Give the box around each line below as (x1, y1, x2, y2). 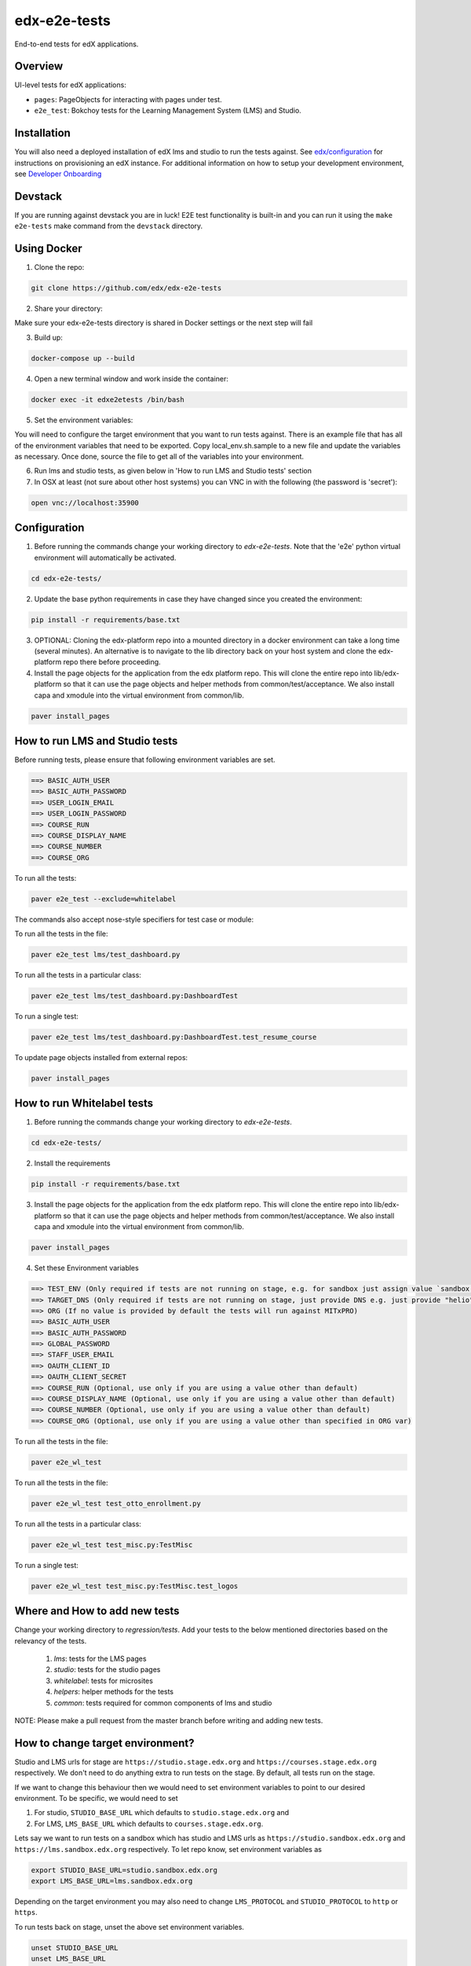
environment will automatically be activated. (34, 553, 177, 562)
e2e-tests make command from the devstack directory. (14, 221, 203, 231)
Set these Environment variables (34, 1263, 139, 1273)
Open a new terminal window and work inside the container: (34, 374, 229, 383)
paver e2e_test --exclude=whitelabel (31, 894, 177, 904)
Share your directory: (34, 304, 104, 314)
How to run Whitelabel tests (14, 1097, 154, 1110)
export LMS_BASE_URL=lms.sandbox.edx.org (31, 1876, 193, 1885)
